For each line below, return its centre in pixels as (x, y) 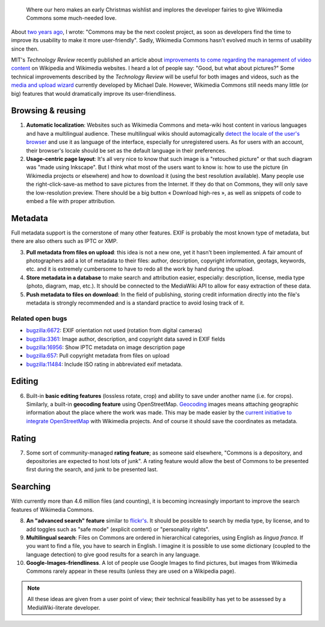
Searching (31, 487)
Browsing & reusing (48, 111)
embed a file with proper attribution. (71, 201)
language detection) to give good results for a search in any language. (113, 554)
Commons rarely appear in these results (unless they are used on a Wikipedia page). (131, 571)
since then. (25, 49)
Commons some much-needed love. (71, 18)
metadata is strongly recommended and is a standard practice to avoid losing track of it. (135, 303)
